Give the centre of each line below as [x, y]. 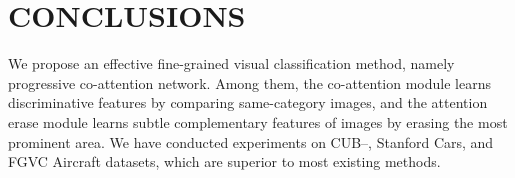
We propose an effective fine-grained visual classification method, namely [231, 63]
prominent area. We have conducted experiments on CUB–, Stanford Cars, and [251, 141]
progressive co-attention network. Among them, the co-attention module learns [249, 82]
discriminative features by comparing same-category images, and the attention [248, 102]
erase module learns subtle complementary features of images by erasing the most [258, 121]
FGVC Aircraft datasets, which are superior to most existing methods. [224, 161]
